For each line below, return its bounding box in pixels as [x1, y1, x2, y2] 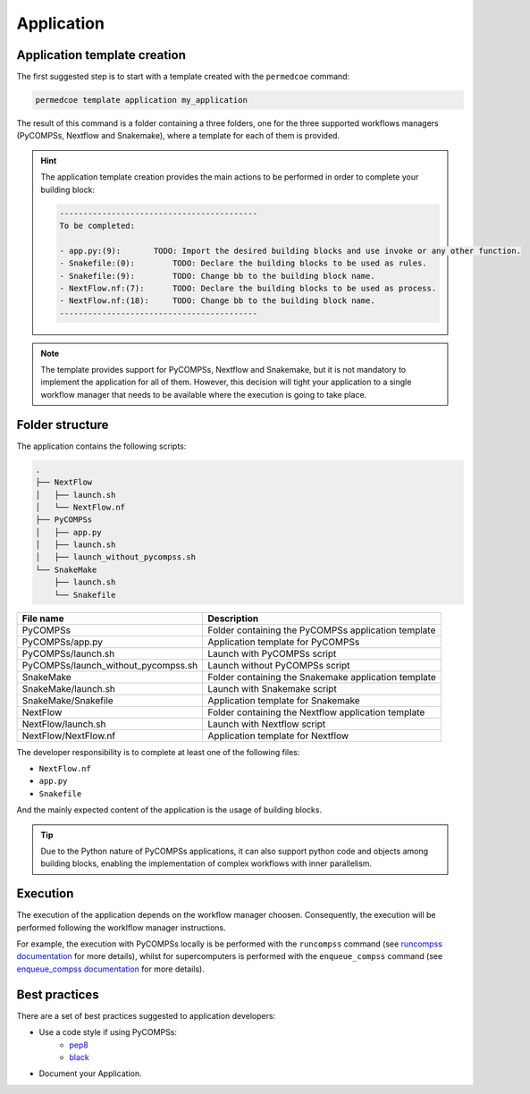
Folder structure [16, 417, 109, 433]
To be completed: [59, 220, 136, 231]
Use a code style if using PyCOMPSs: [38, 1027, 178, 1038]
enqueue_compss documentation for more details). [16, 964, 205, 974]
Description [207, 612, 259, 625]
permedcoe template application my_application [35, 95, 248, 105]
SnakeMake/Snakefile [21, 694, 114, 706]
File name [21, 612, 64, 625]
